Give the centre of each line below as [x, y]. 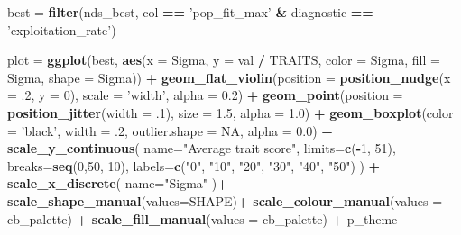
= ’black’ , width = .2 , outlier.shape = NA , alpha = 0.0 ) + [170, 130]
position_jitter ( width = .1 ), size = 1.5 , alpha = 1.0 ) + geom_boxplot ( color [230, 112]
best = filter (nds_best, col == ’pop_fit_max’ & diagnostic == [190, 12]
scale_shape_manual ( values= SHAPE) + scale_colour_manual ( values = [225, 200]
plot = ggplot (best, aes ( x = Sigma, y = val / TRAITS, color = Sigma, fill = [224, 60]
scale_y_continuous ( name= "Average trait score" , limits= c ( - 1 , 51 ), [202, 148]
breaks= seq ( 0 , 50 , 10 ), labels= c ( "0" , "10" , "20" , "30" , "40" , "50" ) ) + [194, 165]
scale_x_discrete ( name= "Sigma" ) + [118, 183]
